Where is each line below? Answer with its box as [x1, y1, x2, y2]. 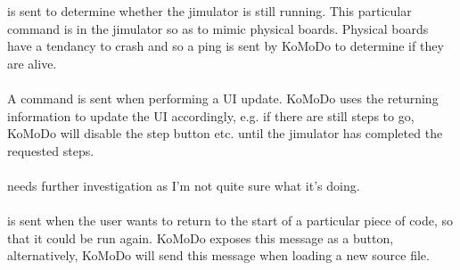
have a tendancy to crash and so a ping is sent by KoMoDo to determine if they [7, 37, 444, 55]
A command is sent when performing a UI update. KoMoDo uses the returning [7, 88, 439, 107]
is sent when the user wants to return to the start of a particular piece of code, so [7, 211, 453, 230]
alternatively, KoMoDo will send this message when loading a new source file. [7, 246, 430, 265]
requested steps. [7, 141, 94, 160]
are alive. [7, 53, 57, 72]
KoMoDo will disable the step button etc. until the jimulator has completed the [7, 124, 443, 143]
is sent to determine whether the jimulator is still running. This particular [7, 2, 412, 20]
